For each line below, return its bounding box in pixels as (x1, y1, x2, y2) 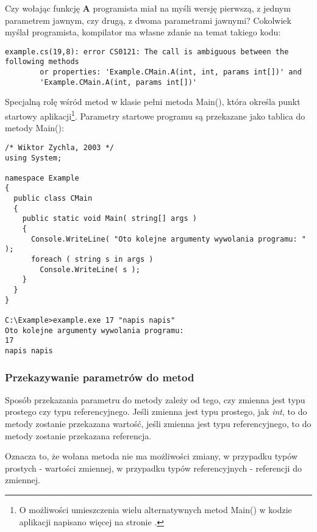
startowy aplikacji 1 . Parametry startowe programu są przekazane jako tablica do (5, 108, 305, 122)
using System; (5, 153, 62, 162)
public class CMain (13, 194, 93, 203)
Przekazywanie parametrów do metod (5, 369, 194, 384)
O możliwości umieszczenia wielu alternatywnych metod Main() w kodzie (19, 503, 292, 516)
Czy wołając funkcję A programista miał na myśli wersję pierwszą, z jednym (5, 2, 291, 14)
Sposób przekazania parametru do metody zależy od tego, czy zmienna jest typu (5, 393, 305, 406)
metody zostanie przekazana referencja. (5, 429, 152, 442)
